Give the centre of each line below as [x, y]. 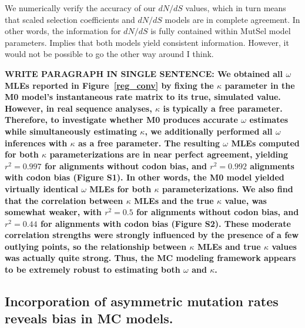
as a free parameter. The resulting [149, 143]
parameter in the [260, 85]
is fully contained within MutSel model [221, 31]
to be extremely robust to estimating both [93, 270]
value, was [246, 200]
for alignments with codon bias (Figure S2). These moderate [165, 223]
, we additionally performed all [209, 131]
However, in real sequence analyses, [78, 108]
